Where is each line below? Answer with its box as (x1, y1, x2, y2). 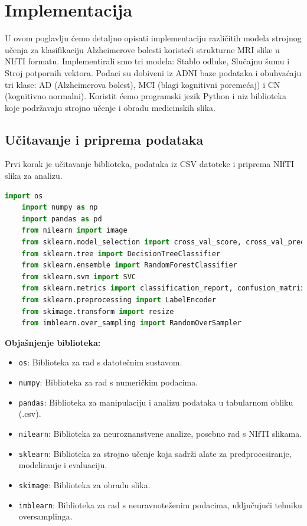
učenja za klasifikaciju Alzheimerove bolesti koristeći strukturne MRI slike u (5, 43, 280, 55)
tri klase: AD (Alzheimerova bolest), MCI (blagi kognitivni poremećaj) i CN (5, 78, 280, 90)
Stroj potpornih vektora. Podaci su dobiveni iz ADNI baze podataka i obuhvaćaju (5, 66, 302, 79)
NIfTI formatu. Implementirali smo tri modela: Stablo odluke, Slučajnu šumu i (5, 55, 290, 67)
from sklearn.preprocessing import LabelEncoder (21, 296, 216, 305)
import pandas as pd (21, 214, 102, 223)
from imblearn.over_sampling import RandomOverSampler (21, 319, 241, 328)
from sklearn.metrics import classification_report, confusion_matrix (21, 284, 305, 293)
